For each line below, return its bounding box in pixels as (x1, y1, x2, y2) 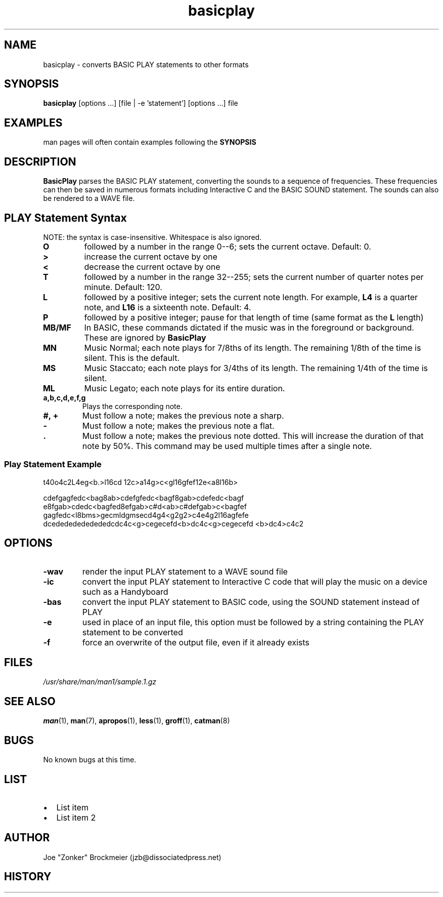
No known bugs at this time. (43, 755, 137, 764)
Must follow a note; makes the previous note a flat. (82, 420, 275, 431)
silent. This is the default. (84, 352, 180, 363)
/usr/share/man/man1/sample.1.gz (43, 677, 156, 686)
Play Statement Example (4, 459, 102, 470)
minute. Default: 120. (84, 281, 162, 292)
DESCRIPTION (4, 155, 76, 168)
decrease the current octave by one (84, 261, 220, 272)
